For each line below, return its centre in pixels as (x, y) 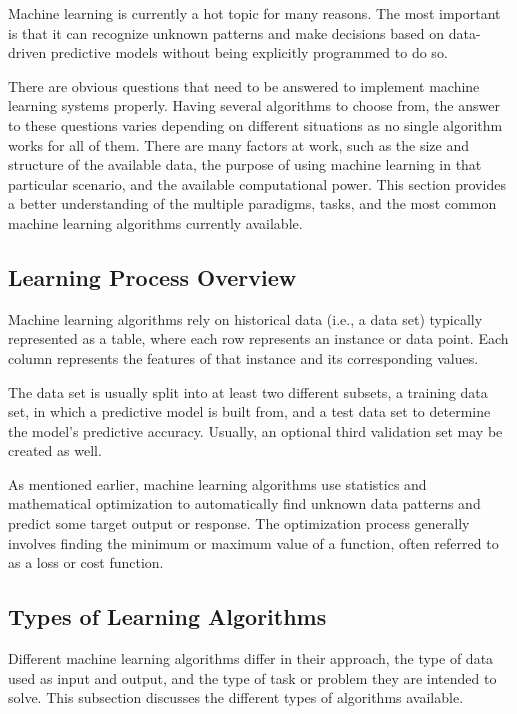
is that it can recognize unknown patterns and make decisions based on (226, 32)
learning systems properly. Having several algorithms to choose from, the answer (254, 105)
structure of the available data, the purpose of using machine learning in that (245, 164)
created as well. (55, 450)
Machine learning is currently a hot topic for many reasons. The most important (254, 13)
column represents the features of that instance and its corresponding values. (243, 357)
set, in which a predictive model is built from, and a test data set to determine (249, 411)
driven (27, 52)
